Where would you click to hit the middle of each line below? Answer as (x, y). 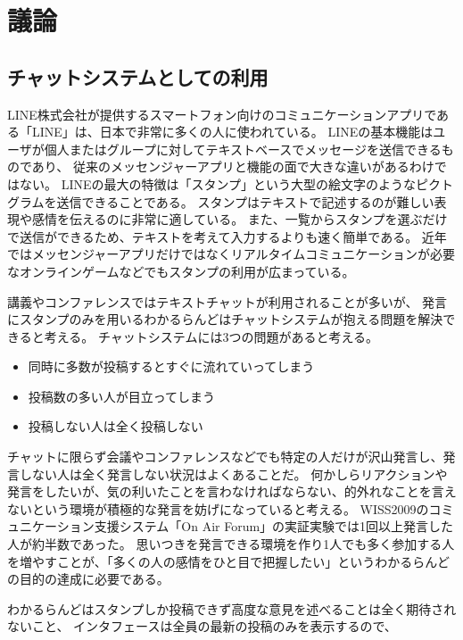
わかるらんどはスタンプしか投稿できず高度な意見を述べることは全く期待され (232, 608)
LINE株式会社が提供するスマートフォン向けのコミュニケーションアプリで (222, 114)
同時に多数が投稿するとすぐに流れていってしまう (171, 366)
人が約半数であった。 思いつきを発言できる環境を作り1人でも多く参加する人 (231, 544)
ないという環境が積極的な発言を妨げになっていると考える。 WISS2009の (218, 508)
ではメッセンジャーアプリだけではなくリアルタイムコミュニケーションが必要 (231, 254)
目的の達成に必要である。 (94, 579)
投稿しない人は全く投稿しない (116, 426)
